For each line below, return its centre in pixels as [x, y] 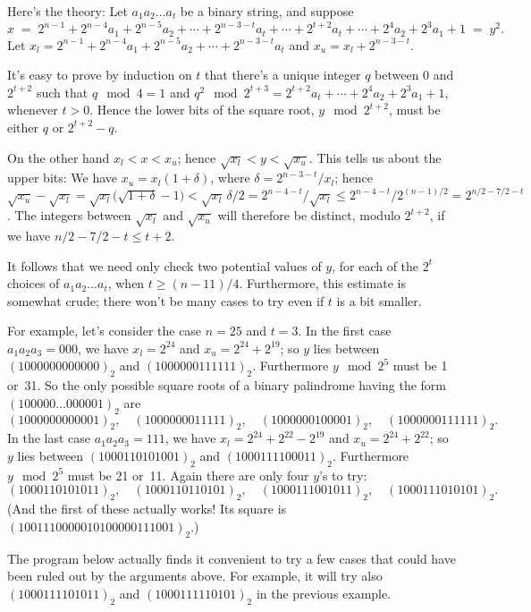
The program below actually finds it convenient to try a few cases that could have [232, 558]
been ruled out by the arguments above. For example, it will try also [195, 576]
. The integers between [69, 215]
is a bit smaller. [379, 300]
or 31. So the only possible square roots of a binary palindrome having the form [227, 385]
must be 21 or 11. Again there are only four [188, 475]
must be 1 [420, 365]
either [23, 127]
